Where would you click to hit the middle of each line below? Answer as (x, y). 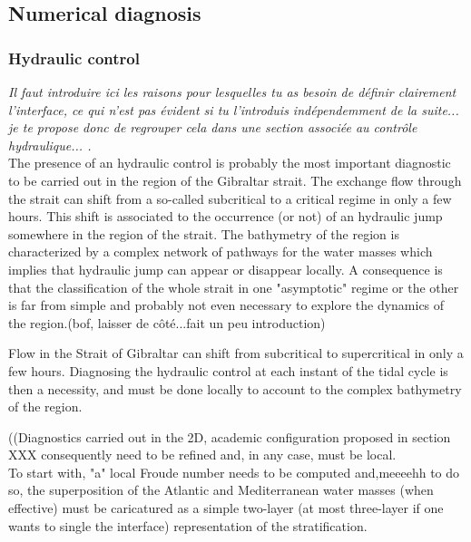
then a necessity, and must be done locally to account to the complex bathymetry (235, 388)
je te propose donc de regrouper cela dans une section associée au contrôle (213, 127)
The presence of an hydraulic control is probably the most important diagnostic (230, 163)
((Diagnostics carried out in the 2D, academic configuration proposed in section (230, 436)
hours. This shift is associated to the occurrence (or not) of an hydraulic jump (226, 216)
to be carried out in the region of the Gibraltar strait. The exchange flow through (235, 180)
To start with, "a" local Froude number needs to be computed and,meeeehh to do (234, 472)
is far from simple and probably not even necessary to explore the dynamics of (226, 305)
